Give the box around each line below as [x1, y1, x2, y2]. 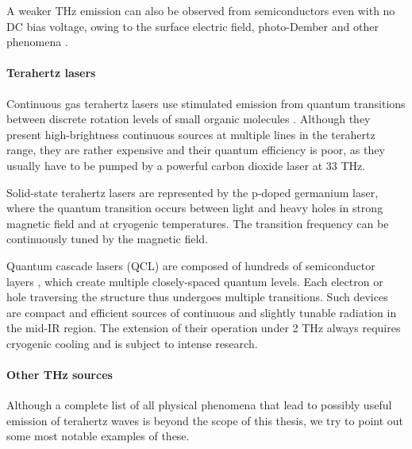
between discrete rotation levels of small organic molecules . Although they [6, 110, 371, 127]
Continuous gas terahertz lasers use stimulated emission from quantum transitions [6, 95, 406, 111]
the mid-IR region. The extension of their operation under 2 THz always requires [6, 319, 401, 336]
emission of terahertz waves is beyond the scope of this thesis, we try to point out [6, 412, 404, 428]
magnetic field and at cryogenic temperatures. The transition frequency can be [6, 215, 389, 231]
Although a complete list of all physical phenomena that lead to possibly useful [6, 397, 392, 413]
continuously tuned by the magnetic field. [6, 230, 209, 247]
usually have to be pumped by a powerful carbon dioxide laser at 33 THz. [6, 157, 366, 173]
